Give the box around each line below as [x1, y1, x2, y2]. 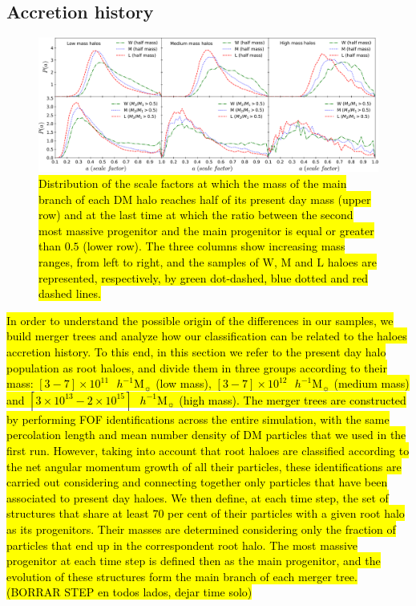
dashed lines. [38, 285, 101, 302]
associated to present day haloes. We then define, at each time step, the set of [6, 489, 389, 506]
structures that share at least [6, 505, 149, 522]
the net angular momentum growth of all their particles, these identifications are [6, 458, 402, 474]
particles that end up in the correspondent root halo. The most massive [6, 536, 358, 553]
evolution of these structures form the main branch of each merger [6, 567, 333, 584]
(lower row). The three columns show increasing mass [83, 238, 345, 254]
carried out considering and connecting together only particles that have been [6, 474, 388, 490]
